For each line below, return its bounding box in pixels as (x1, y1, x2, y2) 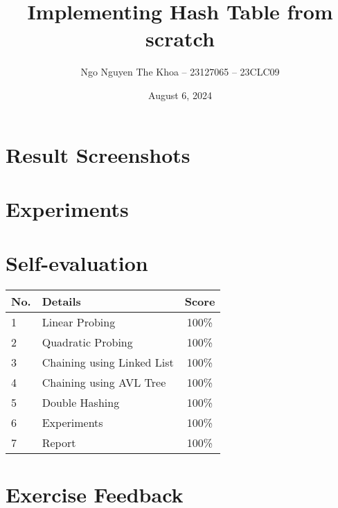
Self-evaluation (6, 249, 148, 277)
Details (42, 293, 81, 310)
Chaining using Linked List (42, 354, 174, 371)
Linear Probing (42, 314, 116, 331)
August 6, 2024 (148, 87, 212, 102)
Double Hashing (42, 394, 120, 411)
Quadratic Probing (42, 334, 133, 351)
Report (42, 435, 76, 451)
